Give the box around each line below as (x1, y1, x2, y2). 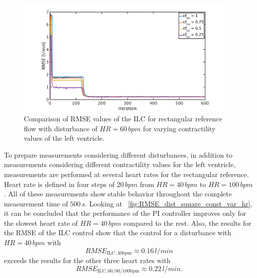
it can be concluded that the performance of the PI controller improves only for (4, 208, 247, 218)
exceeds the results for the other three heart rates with (4, 255, 171, 266)
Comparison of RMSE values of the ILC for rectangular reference (24, 113, 222, 123)
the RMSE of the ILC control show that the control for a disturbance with (4, 227, 232, 238)
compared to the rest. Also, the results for (123, 217, 252, 228)
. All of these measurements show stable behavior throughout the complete (4, 188, 232, 199)
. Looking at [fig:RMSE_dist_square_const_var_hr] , (85, 198, 253, 208)
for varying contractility (143, 123, 216, 133)
